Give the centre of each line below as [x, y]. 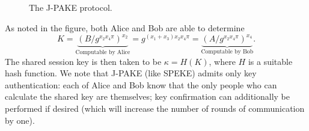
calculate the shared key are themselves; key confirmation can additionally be [147, 96]
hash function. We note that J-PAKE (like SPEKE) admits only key [131, 73]
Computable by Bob [227, 52]
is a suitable [270, 61]
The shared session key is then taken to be [83, 61]
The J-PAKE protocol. [71, 7]
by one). [20, 120]
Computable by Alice [103, 53]
